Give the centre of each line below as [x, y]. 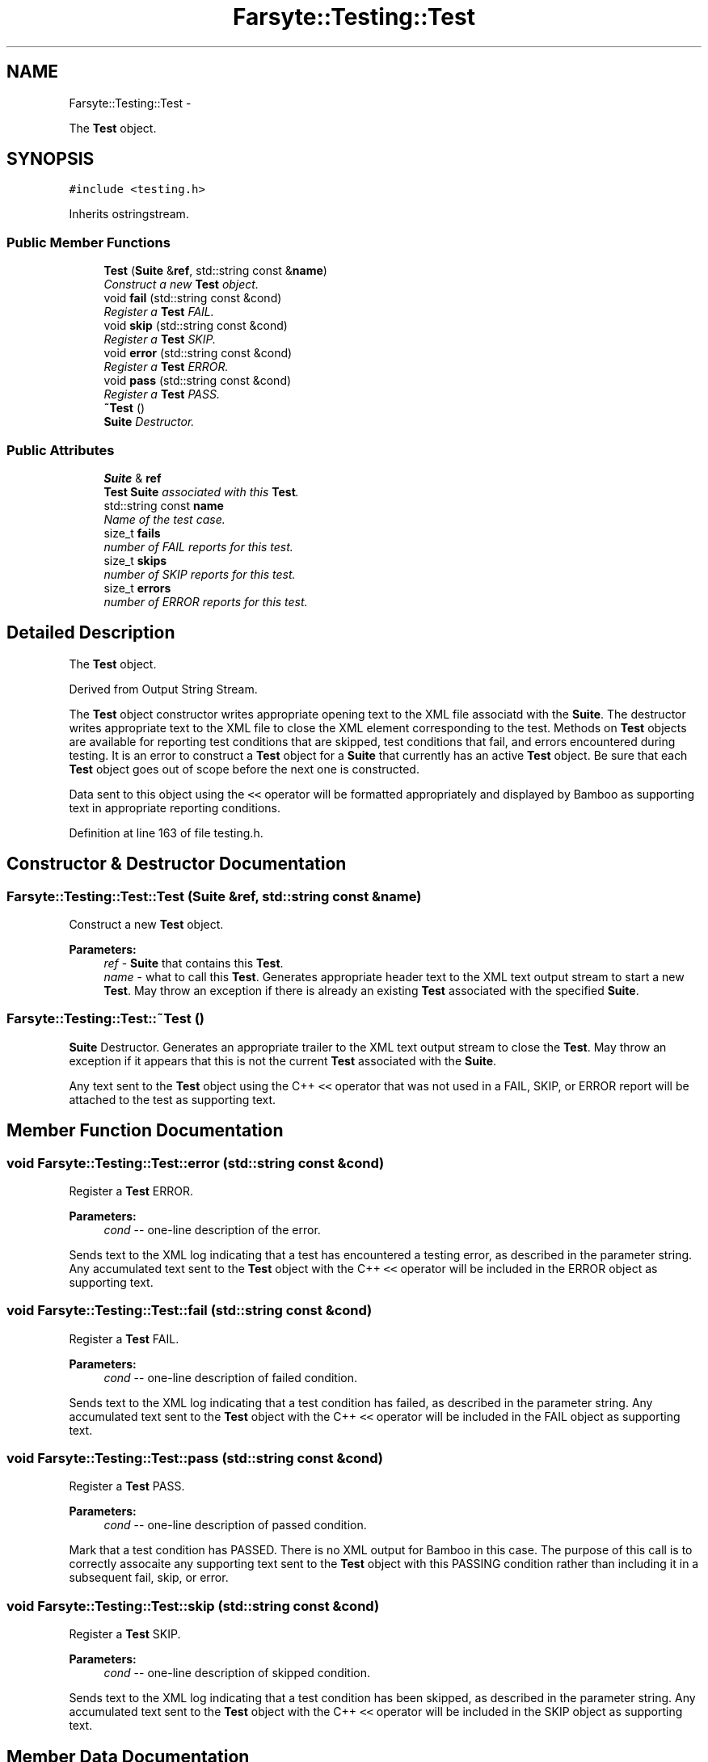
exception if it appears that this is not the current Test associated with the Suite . [283, 1060]
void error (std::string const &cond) [198, 353]
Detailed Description [91, 633]
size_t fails [132, 533]
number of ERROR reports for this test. [206, 601]
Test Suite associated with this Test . [201, 491]
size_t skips [135, 560]
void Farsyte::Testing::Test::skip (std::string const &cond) [193, 1606]
